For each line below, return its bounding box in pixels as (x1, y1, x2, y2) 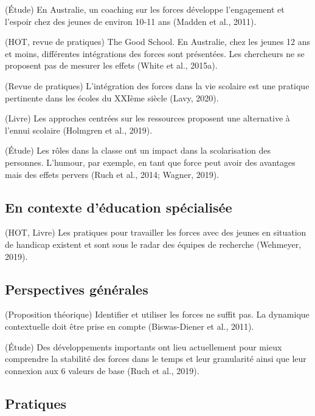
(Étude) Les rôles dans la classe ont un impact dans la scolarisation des (5, 144, 271, 157)
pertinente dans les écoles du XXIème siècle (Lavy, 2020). (5, 91, 219, 104)
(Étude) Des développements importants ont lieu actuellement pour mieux (5, 340, 282, 353)
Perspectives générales (5, 279, 148, 298)
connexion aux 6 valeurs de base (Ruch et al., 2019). (5, 364, 199, 377)
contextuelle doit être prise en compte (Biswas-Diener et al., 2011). (5, 319, 254, 332)
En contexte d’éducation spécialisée (5, 197, 232, 216)
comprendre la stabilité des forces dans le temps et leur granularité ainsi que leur (5, 352, 306, 365)
